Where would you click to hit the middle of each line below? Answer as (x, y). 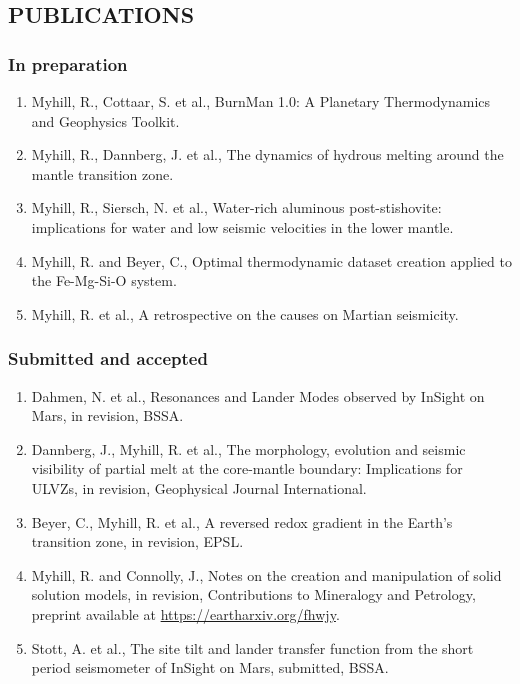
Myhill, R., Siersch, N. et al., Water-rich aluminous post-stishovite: (236, 207)
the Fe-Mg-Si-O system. (104, 280)
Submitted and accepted (108, 358)
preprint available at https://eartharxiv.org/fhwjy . (185, 613)
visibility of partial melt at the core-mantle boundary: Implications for (247, 468)
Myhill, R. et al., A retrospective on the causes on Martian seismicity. (245, 313)
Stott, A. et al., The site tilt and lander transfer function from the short (252, 647)
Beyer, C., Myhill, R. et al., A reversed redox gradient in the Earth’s (242, 521)
